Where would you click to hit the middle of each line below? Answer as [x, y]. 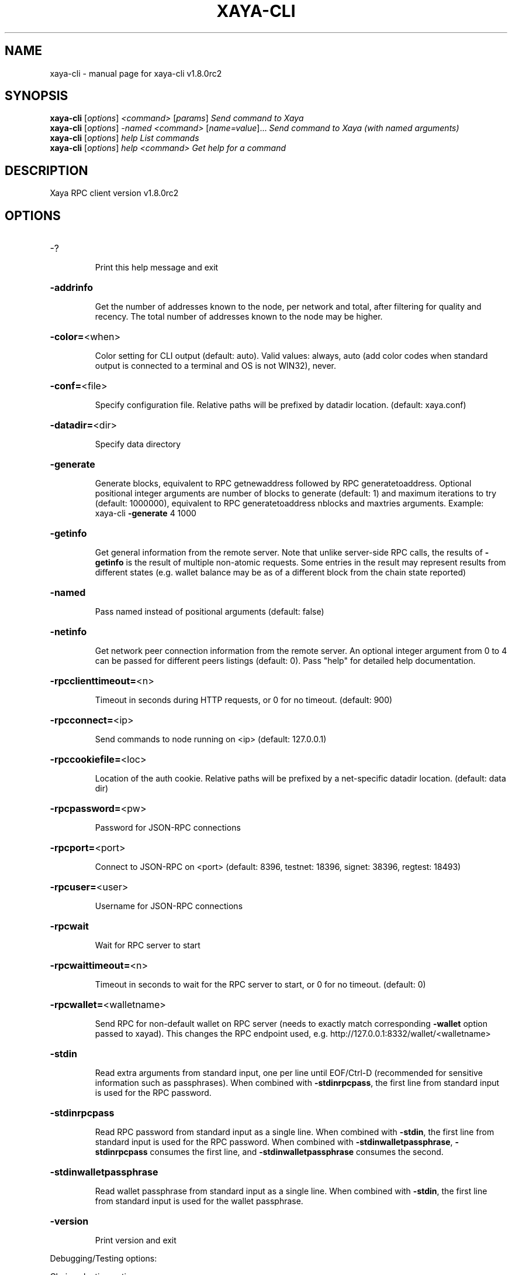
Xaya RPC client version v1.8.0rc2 [114, 193]
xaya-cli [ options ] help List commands [124, 138]
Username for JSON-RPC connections [169, 906]
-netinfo [68, 632]
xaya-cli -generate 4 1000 [146, 513]
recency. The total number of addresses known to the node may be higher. [239, 317]
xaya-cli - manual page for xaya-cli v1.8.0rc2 [136, 73]
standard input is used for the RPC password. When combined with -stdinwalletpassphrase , [274, 1142]
